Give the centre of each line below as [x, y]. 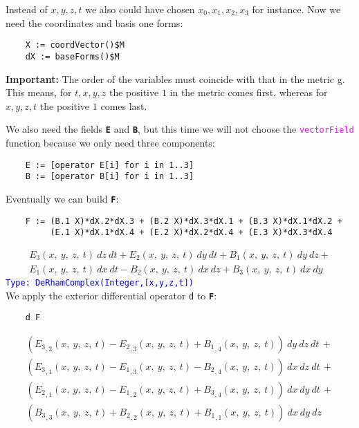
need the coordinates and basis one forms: [94, 22]
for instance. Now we [296, 9]
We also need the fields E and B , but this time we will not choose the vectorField [180, 129]
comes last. [124, 105]
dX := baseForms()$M [72, 56]
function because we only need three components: [110, 142]
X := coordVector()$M [75, 45]
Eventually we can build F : [62, 198]
